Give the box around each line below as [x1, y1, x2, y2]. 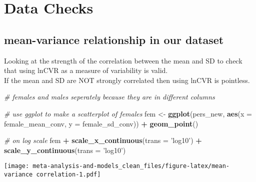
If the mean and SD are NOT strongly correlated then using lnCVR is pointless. [4, 74, 250, 85]
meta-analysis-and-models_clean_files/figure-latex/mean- [32, 162, 230, 170]
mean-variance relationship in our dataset [4, 31, 224, 47]
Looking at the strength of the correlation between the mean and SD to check [4, 55, 242, 65]
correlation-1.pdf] [36, 170, 101, 178]
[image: [4, 162, 29, 170]
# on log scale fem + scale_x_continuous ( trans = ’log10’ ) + [4, 135, 202, 145]
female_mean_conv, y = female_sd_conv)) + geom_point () [4, 118, 198, 128]
